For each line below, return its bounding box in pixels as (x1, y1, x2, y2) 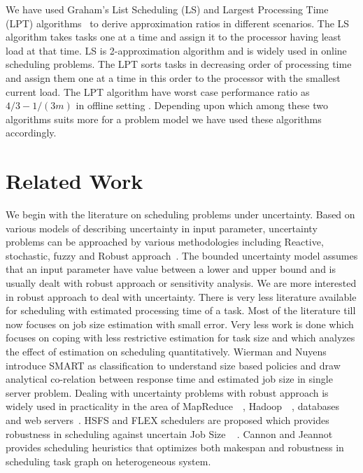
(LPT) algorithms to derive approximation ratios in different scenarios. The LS (6, 15, 350, 30)
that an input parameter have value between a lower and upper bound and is (6, 262, 336, 276)
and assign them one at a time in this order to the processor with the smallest (6, 70, 341, 85)
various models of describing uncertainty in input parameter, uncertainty (6, 220, 318, 235)
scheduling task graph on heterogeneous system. (6, 453, 211, 468)
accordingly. (6, 125, 57, 140)
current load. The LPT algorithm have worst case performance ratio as (6, 84, 310, 99)
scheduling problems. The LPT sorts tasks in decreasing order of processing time (6, 57, 352, 71)
